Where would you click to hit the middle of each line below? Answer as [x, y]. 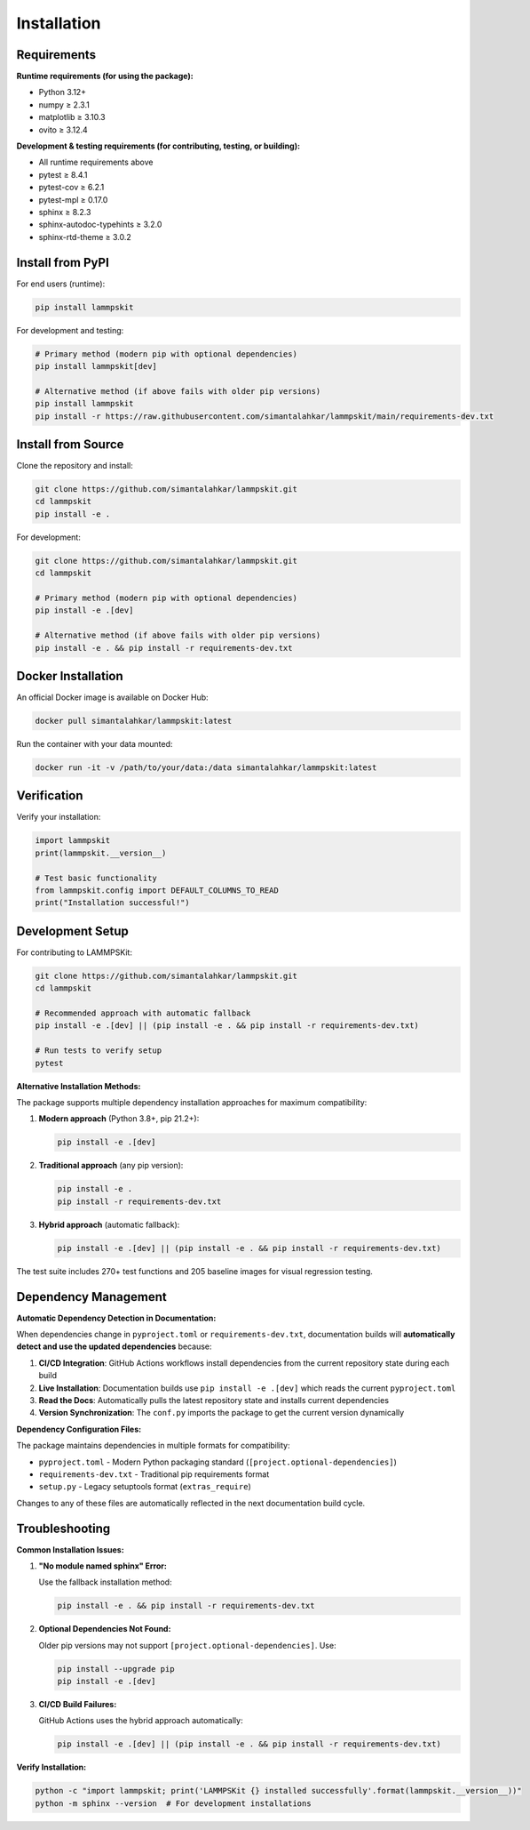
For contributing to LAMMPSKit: [75, 952]
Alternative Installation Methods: [79, 1086]
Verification [50, 796]
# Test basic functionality [96, 878]
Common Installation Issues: [70, 1549]
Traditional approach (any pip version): [111, 1166]
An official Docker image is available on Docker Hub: [112, 697]
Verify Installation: [51, 1767]
